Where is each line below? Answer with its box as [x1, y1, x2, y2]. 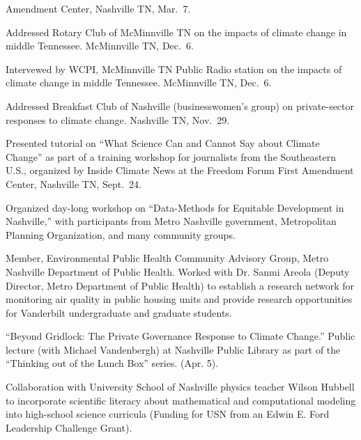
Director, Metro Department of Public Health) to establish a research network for [6, 278, 355, 292]
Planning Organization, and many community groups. [6, 227, 236, 242]
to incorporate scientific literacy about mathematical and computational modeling [6, 393, 356, 407]
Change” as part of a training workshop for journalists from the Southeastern [6, 149, 336, 164]
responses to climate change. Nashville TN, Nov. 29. [6, 112, 230, 127]
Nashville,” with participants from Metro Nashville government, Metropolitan [6, 214, 337, 228]
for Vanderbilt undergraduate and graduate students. [6, 305, 232, 320]
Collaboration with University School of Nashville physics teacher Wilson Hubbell [6, 379, 355, 394]
